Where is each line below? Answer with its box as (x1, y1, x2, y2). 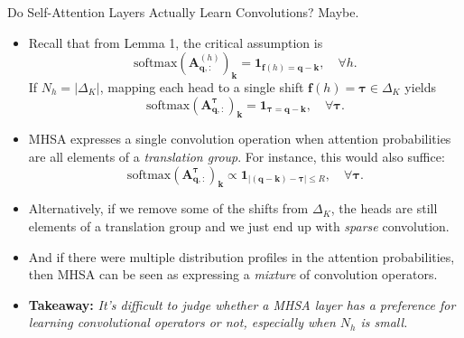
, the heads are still (330, 199, 438, 218)
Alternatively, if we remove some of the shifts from (28, 199, 309, 218)
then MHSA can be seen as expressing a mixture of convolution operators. (28, 265, 438, 284)
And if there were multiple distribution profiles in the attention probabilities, (28, 247, 455, 266)
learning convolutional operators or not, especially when (28, 313, 336, 332)
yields (404, 77, 437, 96)
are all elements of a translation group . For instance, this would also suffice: (28, 146, 445, 165)
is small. (360, 313, 408, 332)
